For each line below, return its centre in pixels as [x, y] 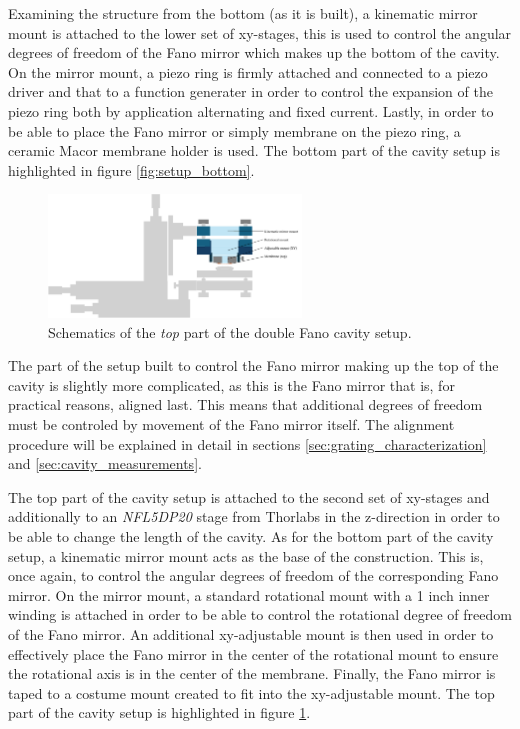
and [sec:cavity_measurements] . [105, 463]
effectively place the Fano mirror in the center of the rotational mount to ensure [253, 653]
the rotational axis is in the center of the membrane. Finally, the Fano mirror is [252, 673]
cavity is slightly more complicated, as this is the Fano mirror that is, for [231, 384]
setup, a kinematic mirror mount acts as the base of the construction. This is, [246, 555]
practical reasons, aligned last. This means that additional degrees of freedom [245, 404]
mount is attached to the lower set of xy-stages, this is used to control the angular [260, 32]
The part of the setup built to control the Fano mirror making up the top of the [253, 365]
